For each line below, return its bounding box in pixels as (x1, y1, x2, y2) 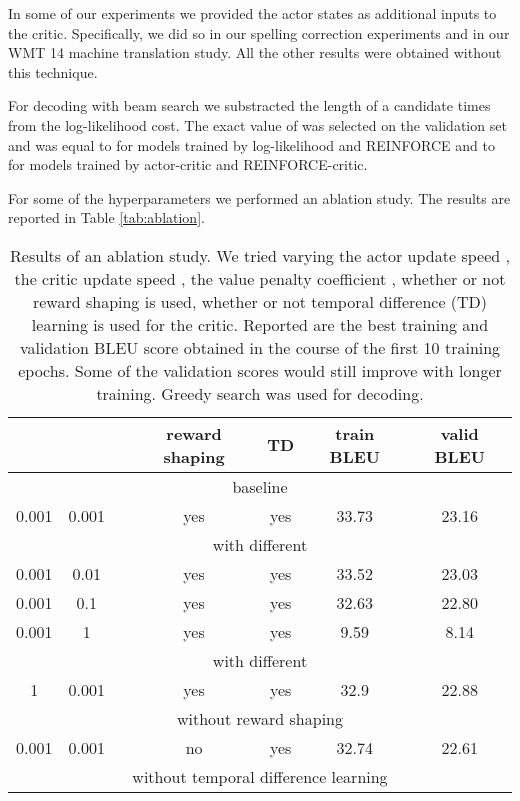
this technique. (8, 61, 98, 82)
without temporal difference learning (132, 764, 388, 788)
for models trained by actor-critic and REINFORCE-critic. (8, 154, 368, 175)
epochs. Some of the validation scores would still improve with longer (18, 358, 502, 382)
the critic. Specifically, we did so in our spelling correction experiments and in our (8, 22, 510, 43)
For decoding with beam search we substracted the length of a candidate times (8, 95, 491, 116)
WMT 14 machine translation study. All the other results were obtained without (8, 42, 502, 63)
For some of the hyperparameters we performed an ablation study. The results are (8, 187, 511, 208)
